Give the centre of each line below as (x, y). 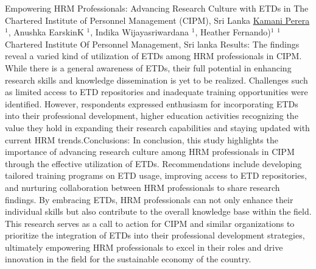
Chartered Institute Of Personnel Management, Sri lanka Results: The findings (152, 44)
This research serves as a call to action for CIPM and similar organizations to (150, 223)
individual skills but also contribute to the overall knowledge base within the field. (158, 211)
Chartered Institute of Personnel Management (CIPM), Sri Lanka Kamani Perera (157, 20)
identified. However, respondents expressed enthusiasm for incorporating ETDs (152, 103)
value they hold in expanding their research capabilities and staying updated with (157, 127)
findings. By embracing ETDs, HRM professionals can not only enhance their (149, 199)
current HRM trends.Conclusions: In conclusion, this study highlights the (142, 139)
